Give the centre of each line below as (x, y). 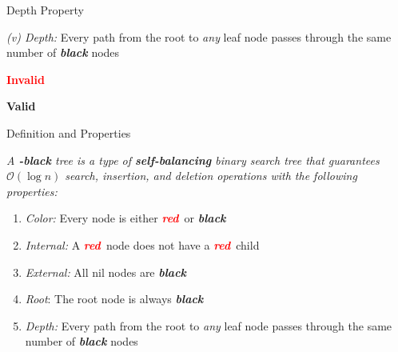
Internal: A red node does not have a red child (142, 244)
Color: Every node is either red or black (125, 218)
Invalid (26, 79)
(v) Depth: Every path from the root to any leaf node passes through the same (199, 36)
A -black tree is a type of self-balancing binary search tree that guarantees (193, 160)
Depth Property (45, 10)
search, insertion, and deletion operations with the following (211, 176)
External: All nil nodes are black (106, 272)
